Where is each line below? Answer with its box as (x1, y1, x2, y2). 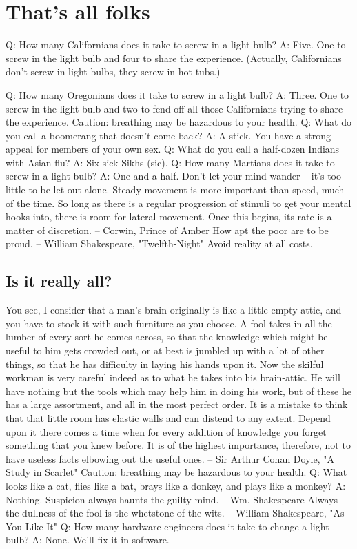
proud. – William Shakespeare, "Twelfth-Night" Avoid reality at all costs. (6, 236, 313, 251)
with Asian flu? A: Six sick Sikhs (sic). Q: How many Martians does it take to (6, 155, 335, 169)
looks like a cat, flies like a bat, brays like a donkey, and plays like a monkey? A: (6, 478, 346, 492)
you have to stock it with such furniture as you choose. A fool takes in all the (6, 316, 332, 330)
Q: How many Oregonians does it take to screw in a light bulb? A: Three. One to (6, 87, 349, 102)
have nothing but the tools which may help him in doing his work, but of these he (6, 383, 351, 398)
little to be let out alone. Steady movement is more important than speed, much (6, 182, 345, 197)
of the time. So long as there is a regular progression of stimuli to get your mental (6, 195, 351, 210)
